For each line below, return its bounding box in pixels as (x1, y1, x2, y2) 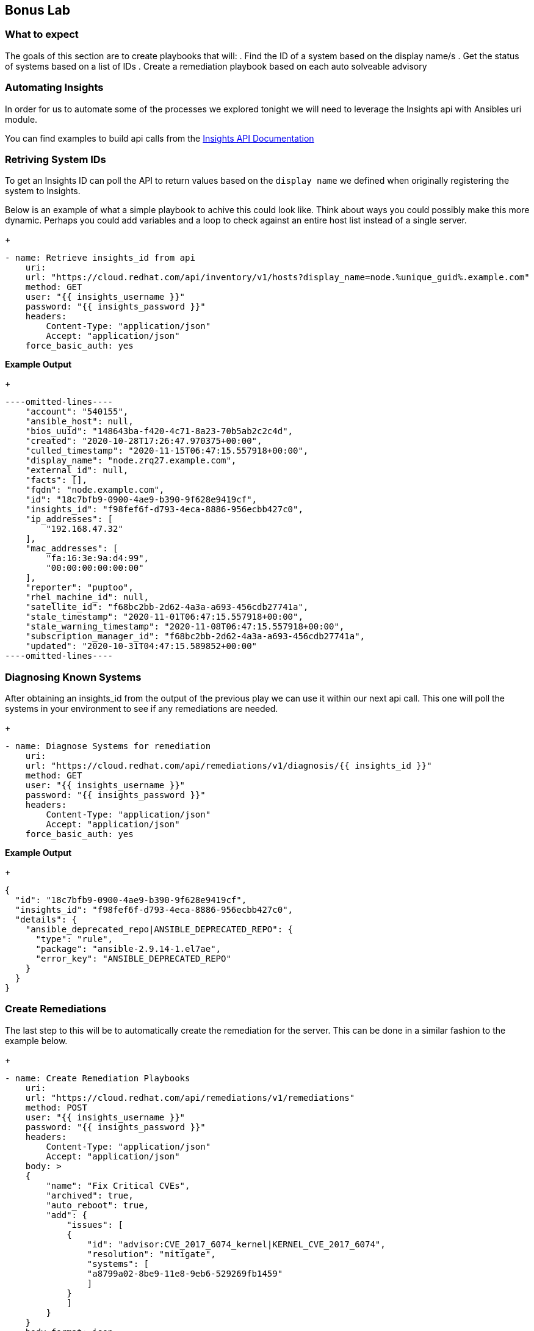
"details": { (15, 915, 78, 925)
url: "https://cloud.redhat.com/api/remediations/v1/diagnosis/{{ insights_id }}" (25, 761, 432, 771)
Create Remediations (5, 1003, 107, 1015)
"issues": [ (67, 1219, 123, 1230)
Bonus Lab (5, 2, 70, 18)
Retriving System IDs (5, 153, 106, 165)
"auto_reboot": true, (46, 1200, 150, 1210)
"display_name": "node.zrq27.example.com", (25, 455, 237, 466)
